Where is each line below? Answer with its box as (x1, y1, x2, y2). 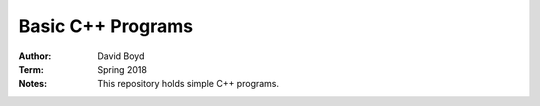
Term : (18, 63, 44, 75)
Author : (18, 50, 52, 62)
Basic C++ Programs (18, 15, 194, 37)
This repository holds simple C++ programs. (97, 78, 280, 90)
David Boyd (97, 50, 145, 62)
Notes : (18, 78, 48, 90)
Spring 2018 (97, 63, 147, 75)
